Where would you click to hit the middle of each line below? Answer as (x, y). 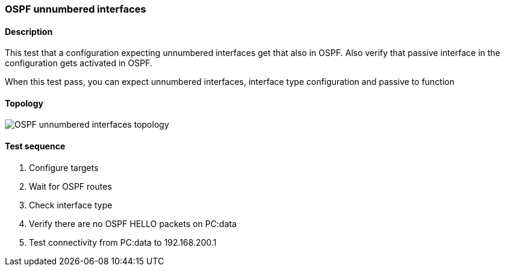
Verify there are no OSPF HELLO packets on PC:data (133, 223)
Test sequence (35, 146)
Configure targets (64, 167)
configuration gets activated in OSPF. (79, 63)
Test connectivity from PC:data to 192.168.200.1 (123, 242)
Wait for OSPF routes (70, 186)
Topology (24, 103)
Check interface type (71, 205)
